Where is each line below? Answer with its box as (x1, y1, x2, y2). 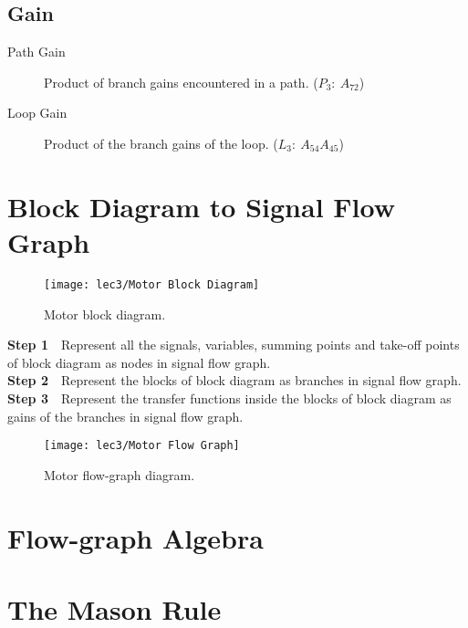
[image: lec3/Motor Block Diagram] (44, 277, 260, 291)
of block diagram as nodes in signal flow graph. (7, 352, 271, 372)
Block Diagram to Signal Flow (7, 187, 395, 225)
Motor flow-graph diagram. (44, 465, 195, 484)
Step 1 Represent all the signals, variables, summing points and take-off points (7, 335, 460, 354)
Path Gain (7, 42, 66, 61)
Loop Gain (7, 103, 68, 122)
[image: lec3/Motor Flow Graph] (44, 439, 240, 453)
